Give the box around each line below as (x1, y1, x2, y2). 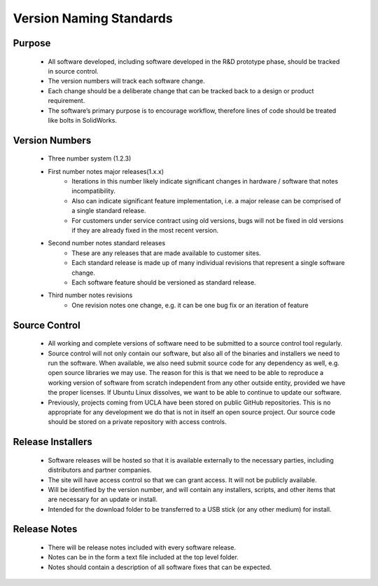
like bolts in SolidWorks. (48, 116, 117, 124)
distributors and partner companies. (48, 466, 152, 475)
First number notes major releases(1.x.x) (48, 167, 164, 175)
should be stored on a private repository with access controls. (48, 418, 227, 426)
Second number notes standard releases (48, 239, 166, 247)
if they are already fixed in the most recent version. (71, 226, 219, 235)
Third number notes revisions (48, 291, 133, 299)
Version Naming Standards (13, 11, 173, 26)
